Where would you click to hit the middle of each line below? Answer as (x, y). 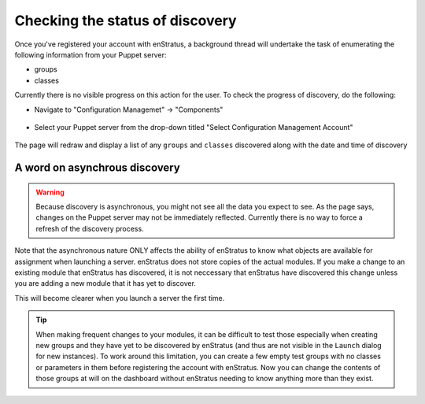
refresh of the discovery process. (90, 228)
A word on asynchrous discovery (97, 168)
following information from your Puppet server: (91, 54)
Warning (50, 192)
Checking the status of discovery (126, 20)
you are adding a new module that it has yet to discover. (105, 284)
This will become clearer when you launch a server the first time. (120, 298)
